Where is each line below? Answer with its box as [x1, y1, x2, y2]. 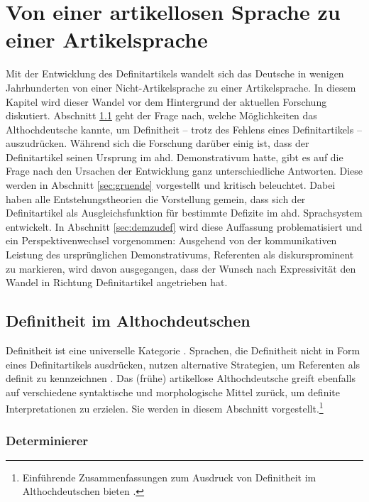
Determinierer [6, 431, 89, 449]
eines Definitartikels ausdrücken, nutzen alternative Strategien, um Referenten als [6, 356, 360, 371]
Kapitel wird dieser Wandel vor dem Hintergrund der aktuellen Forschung [6, 94, 327, 109]
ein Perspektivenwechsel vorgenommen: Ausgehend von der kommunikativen [6, 233, 337, 248]
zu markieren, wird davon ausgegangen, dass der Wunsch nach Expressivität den [6, 261, 356, 275]
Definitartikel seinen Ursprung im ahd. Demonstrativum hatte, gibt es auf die [6, 149, 343, 164]
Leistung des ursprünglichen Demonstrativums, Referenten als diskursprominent [6, 247, 354, 262]
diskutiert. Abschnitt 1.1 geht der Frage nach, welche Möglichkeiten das [6, 108, 317, 123]
